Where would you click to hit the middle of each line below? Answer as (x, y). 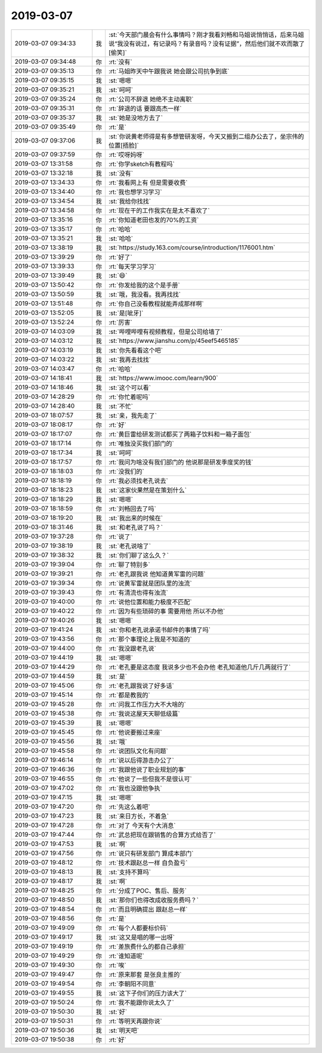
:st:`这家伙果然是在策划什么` (148, 490)
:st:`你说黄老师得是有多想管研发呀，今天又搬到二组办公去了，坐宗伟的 (206, 136)
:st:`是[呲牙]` (126, 313)
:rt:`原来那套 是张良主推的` (145, 974)
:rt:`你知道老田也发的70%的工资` (154, 219)
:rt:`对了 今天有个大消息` (142, 825)
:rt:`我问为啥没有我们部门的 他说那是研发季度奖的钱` (181, 462)
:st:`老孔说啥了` (130, 546)
